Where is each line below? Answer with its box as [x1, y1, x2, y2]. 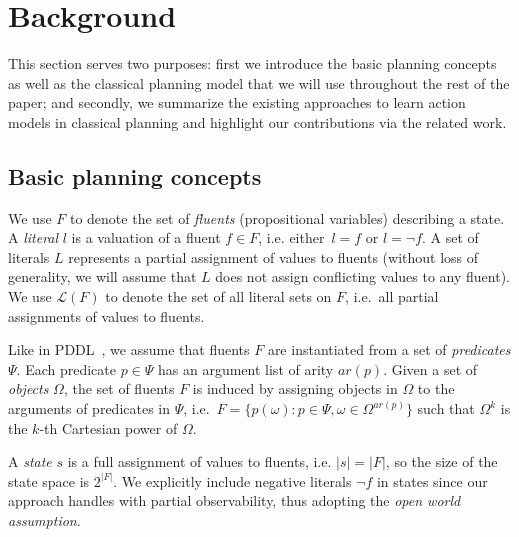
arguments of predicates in [8, 398, 171, 419]
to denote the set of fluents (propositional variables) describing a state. [69, 207, 505, 228]
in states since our [376, 470, 488, 491]
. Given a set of [383, 358, 478, 379]
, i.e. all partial [345, 286, 439, 307]
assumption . [8, 510, 81, 531]
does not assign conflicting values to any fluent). [215, 266, 510, 287]
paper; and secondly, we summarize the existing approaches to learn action [8, 92, 466, 113]
